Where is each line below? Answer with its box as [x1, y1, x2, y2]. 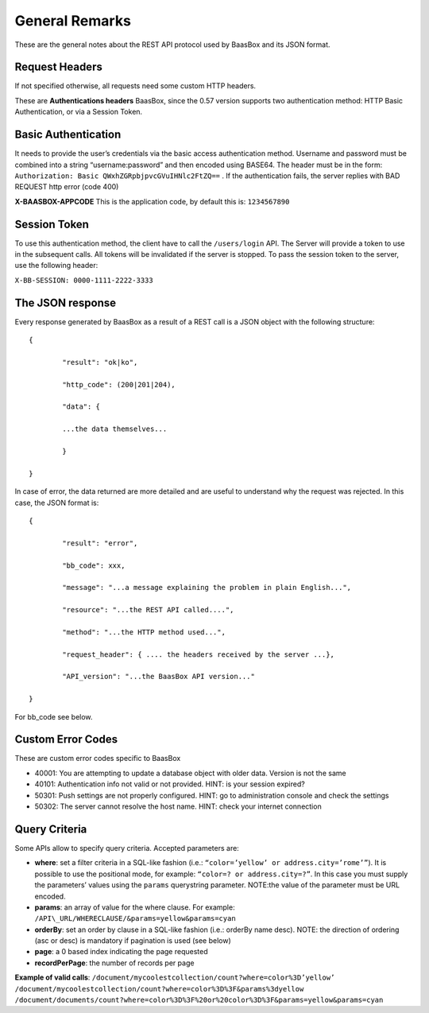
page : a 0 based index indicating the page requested [34, 947, 208, 957]
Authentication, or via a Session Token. [14, 107, 143, 117]
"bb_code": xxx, [62, 561, 126, 570]
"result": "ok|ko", [62, 358, 138, 367]
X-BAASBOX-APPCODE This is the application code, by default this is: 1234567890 [14, 196, 290, 206]
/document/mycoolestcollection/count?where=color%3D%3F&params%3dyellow [14, 984, 304, 993]
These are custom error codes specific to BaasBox [14, 754, 181, 763]
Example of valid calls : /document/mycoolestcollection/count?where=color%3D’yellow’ [14, 972, 335, 982]
